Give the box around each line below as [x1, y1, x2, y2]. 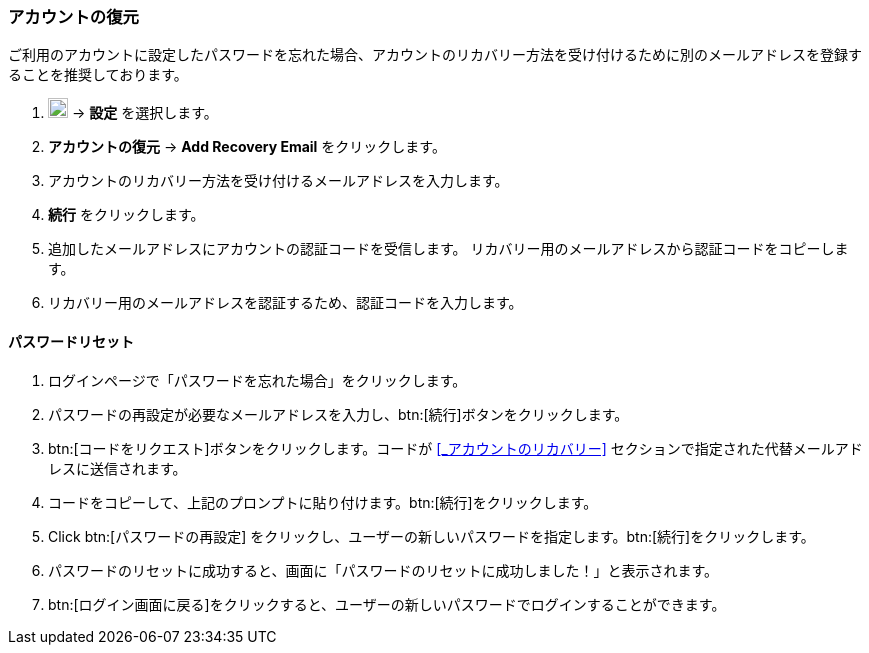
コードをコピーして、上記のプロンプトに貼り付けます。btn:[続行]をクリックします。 [48, 493, 598, 511]
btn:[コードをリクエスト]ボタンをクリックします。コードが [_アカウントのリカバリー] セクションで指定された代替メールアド [48, 439, 863, 457]
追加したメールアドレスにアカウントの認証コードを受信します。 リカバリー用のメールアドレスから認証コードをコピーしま [48, 240, 849, 258]
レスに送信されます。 [48, 459, 187, 477]
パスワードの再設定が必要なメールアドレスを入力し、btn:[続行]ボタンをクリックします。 [48, 405, 629, 423]
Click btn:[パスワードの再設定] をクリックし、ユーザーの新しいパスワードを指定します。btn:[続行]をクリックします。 [48, 527, 815, 545]
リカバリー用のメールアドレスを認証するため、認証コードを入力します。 [48, 294, 523, 312]
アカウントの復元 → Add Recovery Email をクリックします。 [48, 138, 446, 156]
